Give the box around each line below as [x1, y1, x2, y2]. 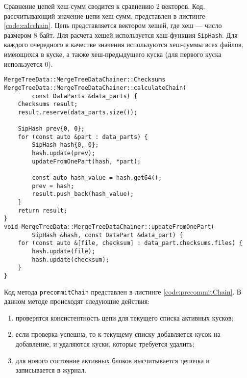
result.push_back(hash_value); [32, 190, 134, 198]
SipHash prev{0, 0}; [18, 125, 85, 133]
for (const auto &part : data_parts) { [18, 133, 148, 140]
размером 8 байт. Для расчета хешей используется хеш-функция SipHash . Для [4, 29, 238, 40]
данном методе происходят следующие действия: [4, 296, 150, 306]
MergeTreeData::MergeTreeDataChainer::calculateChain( [4, 84, 187, 91]
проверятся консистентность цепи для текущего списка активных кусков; [15, 312, 234, 323]
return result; [18, 207, 67, 214]
